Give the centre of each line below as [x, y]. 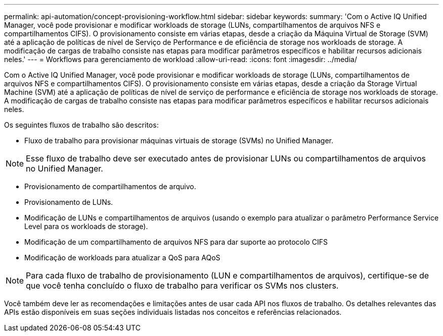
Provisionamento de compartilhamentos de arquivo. [110, 186]
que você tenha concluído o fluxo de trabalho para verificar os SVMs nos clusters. [182, 286]
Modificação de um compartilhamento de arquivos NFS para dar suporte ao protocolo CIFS [176, 242]
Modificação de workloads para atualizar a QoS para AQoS [122, 258]
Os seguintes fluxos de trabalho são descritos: [81, 125]
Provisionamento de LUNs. [69, 202]
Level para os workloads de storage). [86, 226]
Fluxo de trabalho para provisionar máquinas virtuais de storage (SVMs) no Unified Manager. [179, 141]
